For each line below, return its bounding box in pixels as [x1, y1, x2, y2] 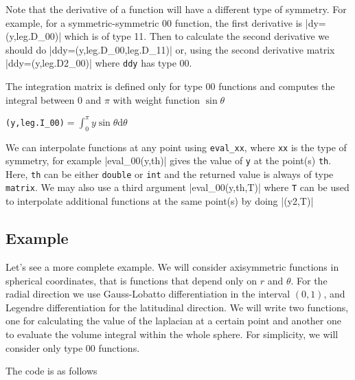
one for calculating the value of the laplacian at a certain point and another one [5, 313, 341, 328]
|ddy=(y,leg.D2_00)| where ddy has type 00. [5, 56, 192, 70]
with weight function [113, 92, 200, 107]
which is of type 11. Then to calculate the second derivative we [64, 29, 330, 43]
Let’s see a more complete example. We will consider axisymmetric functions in [5, 259, 339, 273]
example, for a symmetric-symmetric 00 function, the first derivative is [5, 15, 303, 30]
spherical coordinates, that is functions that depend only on [5, 273, 257, 287]
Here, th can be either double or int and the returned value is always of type [5, 166, 334, 181]
